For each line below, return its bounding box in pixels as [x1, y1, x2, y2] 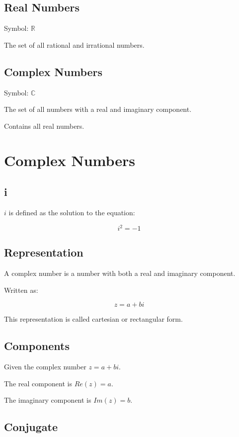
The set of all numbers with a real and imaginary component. [4, 104, 192, 114]
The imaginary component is [4, 395, 91, 405]
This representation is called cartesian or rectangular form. [4, 314, 183, 324]
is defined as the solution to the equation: [8, 207, 135, 217]
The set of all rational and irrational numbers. [4, 39, 145, 50]
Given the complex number [4, 361, 86, 372]
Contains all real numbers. [4, 120, 84, 131]
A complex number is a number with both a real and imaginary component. [4, 268, 236, 278]
